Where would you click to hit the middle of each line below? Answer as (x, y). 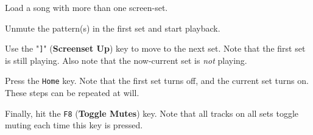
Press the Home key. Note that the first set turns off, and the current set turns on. (157, 81)
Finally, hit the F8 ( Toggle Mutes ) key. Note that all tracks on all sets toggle (152, 113)
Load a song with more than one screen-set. (86, 7)
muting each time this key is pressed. (74, 125)
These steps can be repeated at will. (72, 93)
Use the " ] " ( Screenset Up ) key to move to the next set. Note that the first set (155, 48)
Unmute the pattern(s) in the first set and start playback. (113, 28)
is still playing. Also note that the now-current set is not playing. (126, 60)
